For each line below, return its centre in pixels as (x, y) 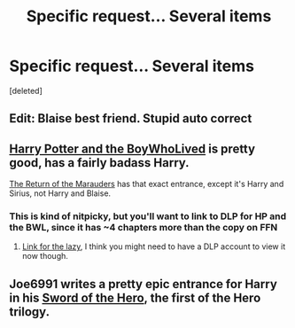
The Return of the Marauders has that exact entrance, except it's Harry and (147, 184)
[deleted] (26, 90)
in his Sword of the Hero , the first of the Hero (135, 297)
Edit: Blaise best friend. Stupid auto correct (131, 118)
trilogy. (30, 312)
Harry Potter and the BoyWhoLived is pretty (132, 148)
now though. (45, 256)
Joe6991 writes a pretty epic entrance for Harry (143, 284)
